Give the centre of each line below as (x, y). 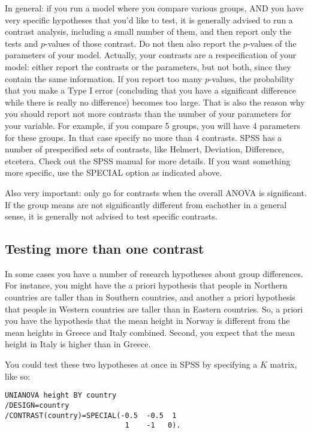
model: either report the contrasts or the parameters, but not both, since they (148, 66)
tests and (22, 43)
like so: (18, 376)
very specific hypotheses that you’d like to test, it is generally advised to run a (149, 19)
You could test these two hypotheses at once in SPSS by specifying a (131, 364)
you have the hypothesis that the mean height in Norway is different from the (147, 321)
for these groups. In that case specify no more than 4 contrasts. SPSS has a (144, 137)
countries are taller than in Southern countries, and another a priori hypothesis (150, 297)
